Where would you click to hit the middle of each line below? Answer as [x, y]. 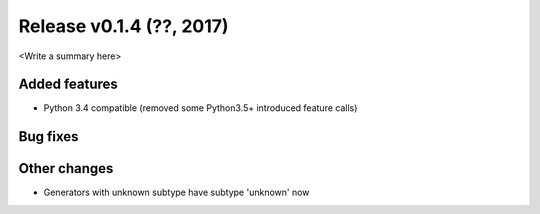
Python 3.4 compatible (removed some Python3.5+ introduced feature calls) [200, 108]
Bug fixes [48, 136]
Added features [68, 84]
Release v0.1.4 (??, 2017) [123, 26]
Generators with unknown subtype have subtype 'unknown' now [176, 192]
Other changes [66, 168]
